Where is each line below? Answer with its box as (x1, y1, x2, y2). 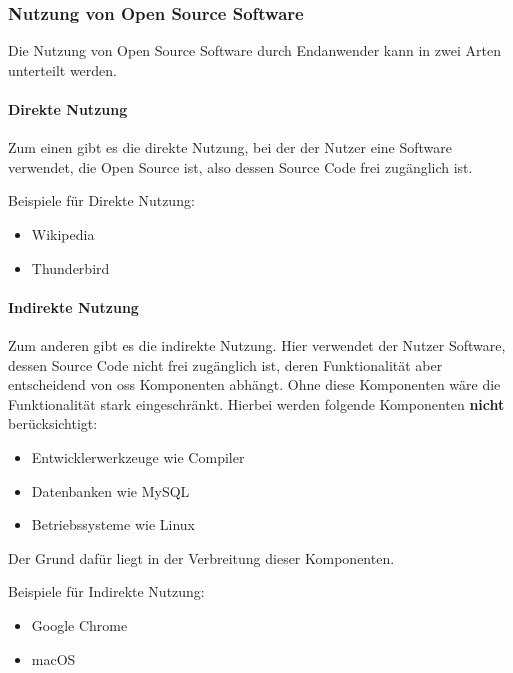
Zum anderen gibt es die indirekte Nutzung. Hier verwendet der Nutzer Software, (8, 334, 506, 355)
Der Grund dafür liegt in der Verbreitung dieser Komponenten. (8, 547, 395, 568)
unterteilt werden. (8, 59, 117, 80)
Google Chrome (31, 614, 128, 635)
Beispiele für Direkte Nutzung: (8, 190, 195, 211)
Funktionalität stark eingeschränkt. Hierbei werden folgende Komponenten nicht (8, 393, 505, 414)
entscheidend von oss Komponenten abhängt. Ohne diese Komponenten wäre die (8, 374, 501, 395)
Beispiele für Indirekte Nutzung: (8, 581, 205, 602)
